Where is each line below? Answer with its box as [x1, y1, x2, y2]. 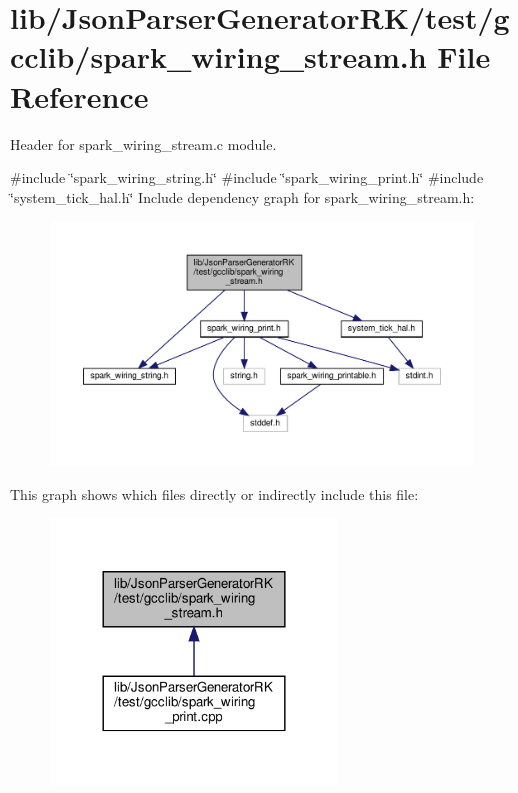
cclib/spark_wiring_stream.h [10, 36, 427, 77]
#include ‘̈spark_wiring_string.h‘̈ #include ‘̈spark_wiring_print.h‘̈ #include [10, 167, 484, 188]
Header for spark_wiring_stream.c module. [10, 133, 277, 154]
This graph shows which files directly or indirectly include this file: [10, 483, 419, 504]
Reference [10, 75, 149, 116]
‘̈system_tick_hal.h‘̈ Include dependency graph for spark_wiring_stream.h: [10, 186, 475, 207]
